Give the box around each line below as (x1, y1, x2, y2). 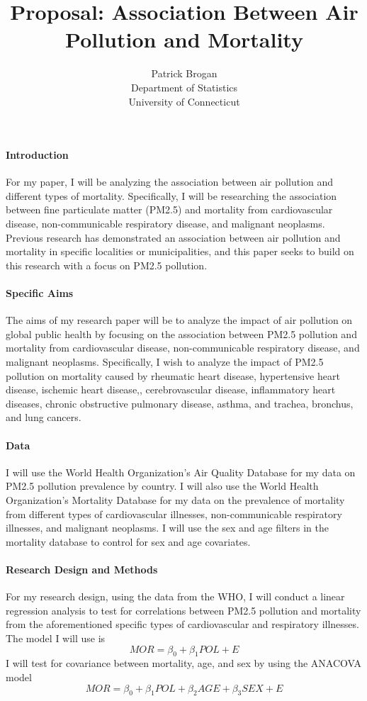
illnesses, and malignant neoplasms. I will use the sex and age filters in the (6, 520, 329, 535)
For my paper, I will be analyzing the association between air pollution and (6, 174, 334, 189)
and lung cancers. (6, 410, 81, 425)
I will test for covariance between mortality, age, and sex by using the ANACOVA (6, 656, 361, 671)
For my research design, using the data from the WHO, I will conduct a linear (6, 589, 345, 604)
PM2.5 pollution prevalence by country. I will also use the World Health (6, 478, 319, 493)
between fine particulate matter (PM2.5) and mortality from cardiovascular (6, 202, 333, 217)
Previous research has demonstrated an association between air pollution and (6, 230, 341, 245)
